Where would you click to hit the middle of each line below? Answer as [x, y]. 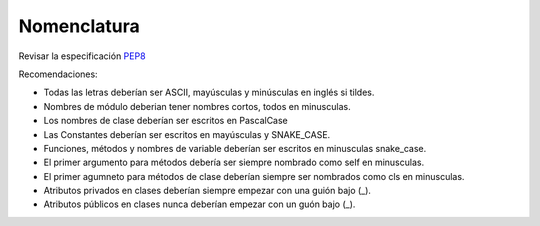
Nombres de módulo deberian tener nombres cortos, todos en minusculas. [197, 106]
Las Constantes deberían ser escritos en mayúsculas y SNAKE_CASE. [187, 134]
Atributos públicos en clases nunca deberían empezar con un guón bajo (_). [199, 204]
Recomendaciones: [58, 74]
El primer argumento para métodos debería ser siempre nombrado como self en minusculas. [234, 162]
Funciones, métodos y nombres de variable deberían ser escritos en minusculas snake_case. [235, 148]
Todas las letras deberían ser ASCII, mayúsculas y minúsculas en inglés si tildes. [209, 92]
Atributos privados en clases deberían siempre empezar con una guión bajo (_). [207, 191]
